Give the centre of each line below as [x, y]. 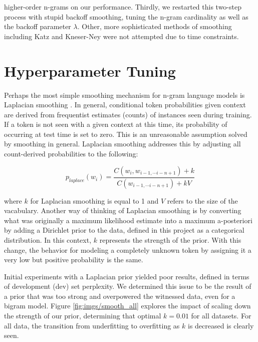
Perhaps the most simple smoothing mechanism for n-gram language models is [124, 95]
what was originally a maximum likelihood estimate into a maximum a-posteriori [128, 220]
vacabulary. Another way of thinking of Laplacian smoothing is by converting [123, 210]
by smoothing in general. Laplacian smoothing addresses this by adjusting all [122, 144]
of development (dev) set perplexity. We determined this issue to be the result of [128, 286]
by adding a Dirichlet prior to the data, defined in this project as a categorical [124, 230]
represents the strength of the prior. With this [170, 239]
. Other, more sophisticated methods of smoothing [155, 26]
